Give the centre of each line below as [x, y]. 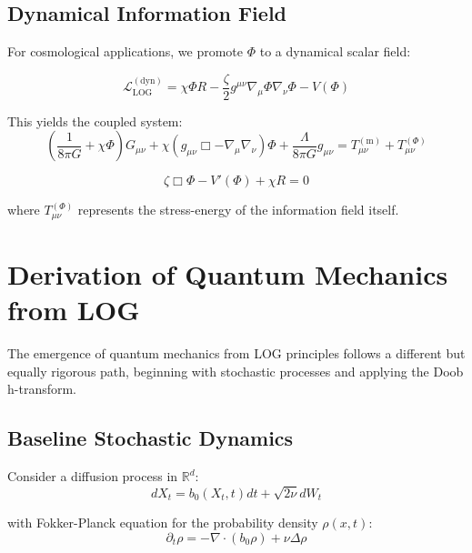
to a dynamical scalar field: [335, 51]
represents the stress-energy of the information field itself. [238, 210]
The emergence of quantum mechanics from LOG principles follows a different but [236, 353]
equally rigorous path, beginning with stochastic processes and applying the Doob [236, 371]
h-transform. [42, 389]
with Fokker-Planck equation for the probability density [163, 522]
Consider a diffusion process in [93, 476]
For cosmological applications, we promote [126, 51]
